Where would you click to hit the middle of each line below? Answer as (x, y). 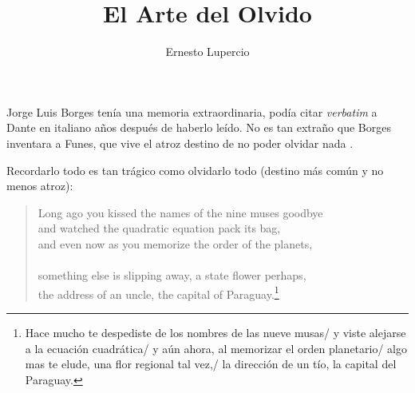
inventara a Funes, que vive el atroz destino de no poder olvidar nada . (180, 143)
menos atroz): (40, 186)
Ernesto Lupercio (207, 52)
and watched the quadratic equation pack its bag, (159, 228)
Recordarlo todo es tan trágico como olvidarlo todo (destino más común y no (195, 170)
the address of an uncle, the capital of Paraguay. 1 (158, 292)
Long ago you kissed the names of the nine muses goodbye (180, 212)
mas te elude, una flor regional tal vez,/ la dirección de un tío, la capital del (211, 364)
